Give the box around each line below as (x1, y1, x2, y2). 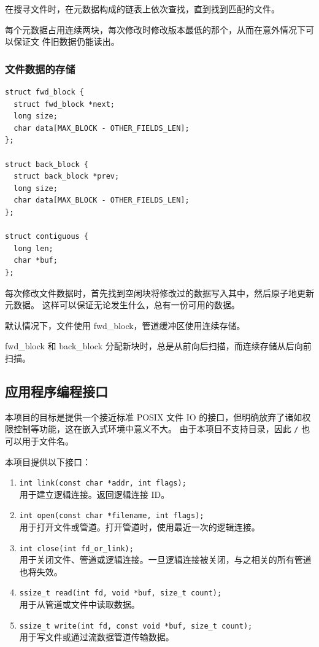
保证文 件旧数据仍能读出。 (13, 35, 120, 48)
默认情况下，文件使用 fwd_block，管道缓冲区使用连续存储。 (5, 319, 245, 331)
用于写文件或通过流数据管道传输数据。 (19, 630, 174, 643)
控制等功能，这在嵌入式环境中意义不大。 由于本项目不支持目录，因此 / (13, 422, 299, 435)
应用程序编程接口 (5, 381, 108, 400)
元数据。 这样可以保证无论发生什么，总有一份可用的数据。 (5, 298, 240, 311)
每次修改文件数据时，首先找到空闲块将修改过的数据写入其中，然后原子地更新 (5, 286, 314, 299)
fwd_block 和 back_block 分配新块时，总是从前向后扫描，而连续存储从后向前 (5, 339, 312, 352)
